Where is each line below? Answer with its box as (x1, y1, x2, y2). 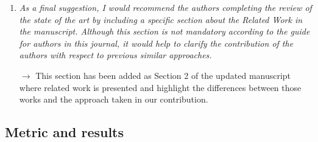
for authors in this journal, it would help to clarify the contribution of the (19, 36, 294, 49)
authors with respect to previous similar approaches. (19, 49, 212, 61)
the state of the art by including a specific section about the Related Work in (19, 13, 303, 25)
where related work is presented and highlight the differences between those (19, 81, 302, 93)
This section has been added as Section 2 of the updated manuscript (35, 69, 291, 81)
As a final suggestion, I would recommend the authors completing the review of (19, 1, 312, 13)
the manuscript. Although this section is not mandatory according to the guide (19, 25, 310, 38)
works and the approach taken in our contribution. (19, 93, 208, 106)
